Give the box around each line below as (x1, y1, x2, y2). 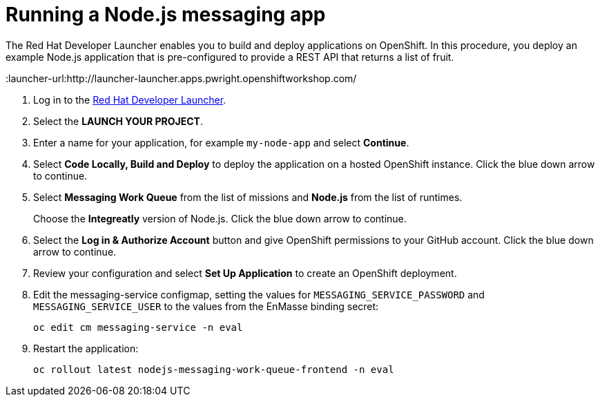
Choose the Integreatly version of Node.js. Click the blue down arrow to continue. (33, 212, 407, 224)
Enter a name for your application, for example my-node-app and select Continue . (33, 136, 409, 149)
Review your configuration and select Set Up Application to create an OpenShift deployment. (33, 267, 457, 279)
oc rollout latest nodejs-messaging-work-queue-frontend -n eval (33, 363, 394, 375)
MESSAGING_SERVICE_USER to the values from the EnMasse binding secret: (33, 300, 379, 312)
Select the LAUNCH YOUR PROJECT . (33, 115, 203, 127)
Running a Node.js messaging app (6, 3, 326, 26)
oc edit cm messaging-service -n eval (33, 321, 243, 333)
